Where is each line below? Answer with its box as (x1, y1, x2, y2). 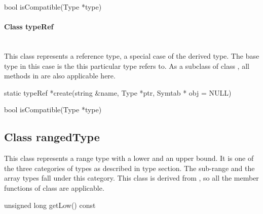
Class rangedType (4, 129, 100, 145)
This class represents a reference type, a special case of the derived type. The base (4, 50, 259, 61)
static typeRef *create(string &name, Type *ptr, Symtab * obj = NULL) (4, 87, 232, 98)
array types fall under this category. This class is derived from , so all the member (4, 173, 259, 183)
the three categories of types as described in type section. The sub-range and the (4, 162, 255, 173)
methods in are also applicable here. (4, 70, 116, 81)
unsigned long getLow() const (4, 199, 96, 210)
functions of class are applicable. (4, 182, 104, 193)
